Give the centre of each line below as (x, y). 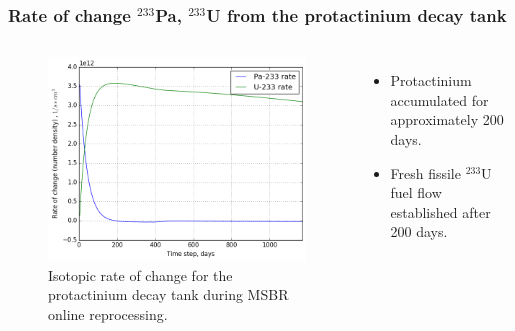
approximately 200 (447, 119)
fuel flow (416, 192)
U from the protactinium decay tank (356, 14)
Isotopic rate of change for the (140, 274)
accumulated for (439, 99)
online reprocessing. (108, 313)
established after (440, 211)
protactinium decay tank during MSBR (168, 294)
